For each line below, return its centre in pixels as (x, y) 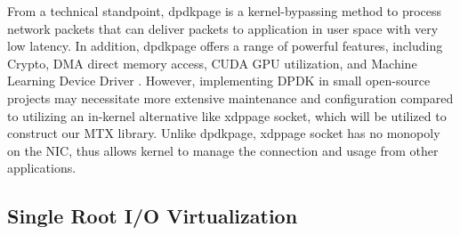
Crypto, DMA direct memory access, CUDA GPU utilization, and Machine (212, 63)
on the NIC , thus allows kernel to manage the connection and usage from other (223, 150)
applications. (42, 168)
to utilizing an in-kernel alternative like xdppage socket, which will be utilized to (227, 115)
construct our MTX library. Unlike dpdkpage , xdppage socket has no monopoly (224, 133)
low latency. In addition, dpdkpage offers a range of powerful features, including (225, 46)
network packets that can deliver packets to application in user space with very (223, 28)
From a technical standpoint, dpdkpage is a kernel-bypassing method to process (225, 11)
